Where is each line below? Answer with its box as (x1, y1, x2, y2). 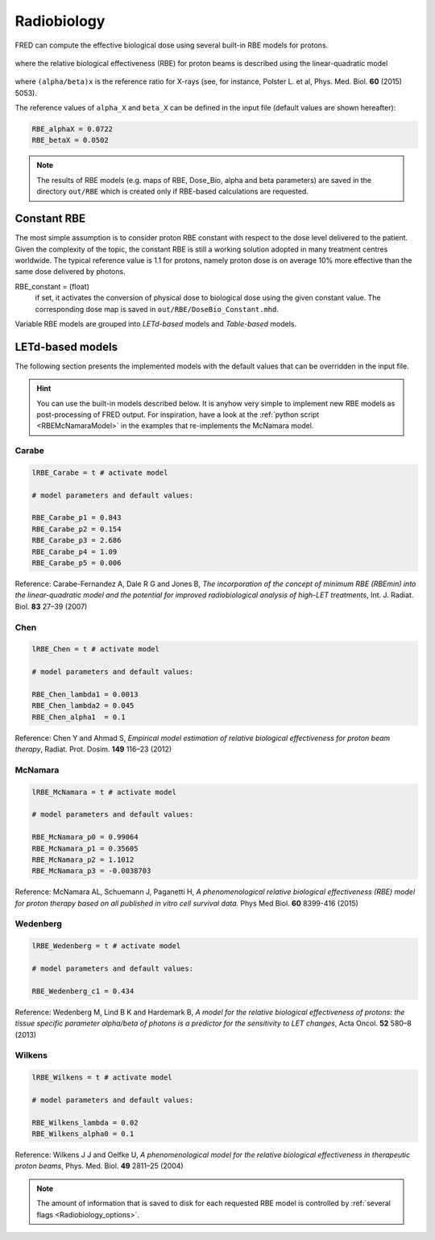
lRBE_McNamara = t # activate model (31, 787, 177, 797)
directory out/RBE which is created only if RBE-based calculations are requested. (36, 186, 309, 197)
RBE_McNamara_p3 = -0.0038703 (31, 867, 151, 876)
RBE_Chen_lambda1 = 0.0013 (31, 689, 139, 699)
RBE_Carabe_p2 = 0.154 (31, 524, 122, 534)
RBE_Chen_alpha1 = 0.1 (31, 712, 126, 722)
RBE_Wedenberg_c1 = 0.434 (31, 986, 135, 996)
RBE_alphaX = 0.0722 (31, 125, 113, 134)
